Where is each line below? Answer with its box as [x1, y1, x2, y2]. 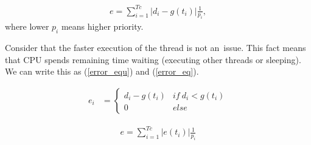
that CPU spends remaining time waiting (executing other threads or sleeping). [5, 53, 301, 66]
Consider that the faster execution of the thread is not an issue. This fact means [5, 41, 306, 54]
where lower [5, 20, 49, 33]
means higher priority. [61, 20, 144, 33]
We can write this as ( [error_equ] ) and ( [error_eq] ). [5, 65, 199, 78]
